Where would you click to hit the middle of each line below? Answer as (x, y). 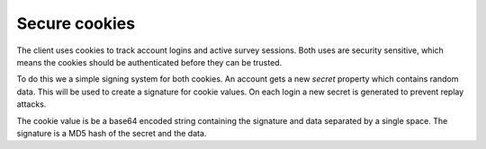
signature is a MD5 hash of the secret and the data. (112, 133)
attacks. (31, 104)
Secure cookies (76, 23)
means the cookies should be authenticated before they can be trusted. (149, 62)
